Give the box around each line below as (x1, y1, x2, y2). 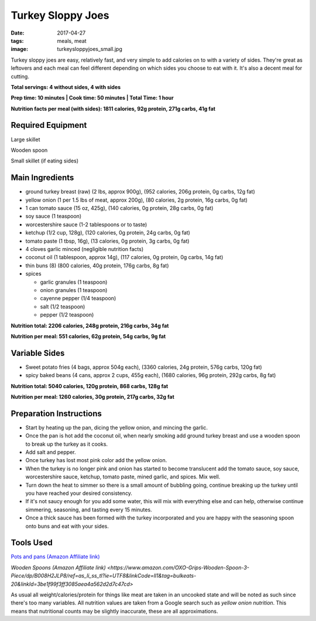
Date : (11, 29, 25, 36)
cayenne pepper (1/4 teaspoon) (40, 295, 116, 302)
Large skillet (11, 135, 40, 143)
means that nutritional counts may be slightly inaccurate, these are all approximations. (11, 608, 218, 615)
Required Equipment (11, 120, 87, 130)
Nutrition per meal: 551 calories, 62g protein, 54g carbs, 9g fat (11, 332, 166, 340)
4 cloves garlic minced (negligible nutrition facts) (25, 246, 144, 252)
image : (11, 46, 29, 53)
